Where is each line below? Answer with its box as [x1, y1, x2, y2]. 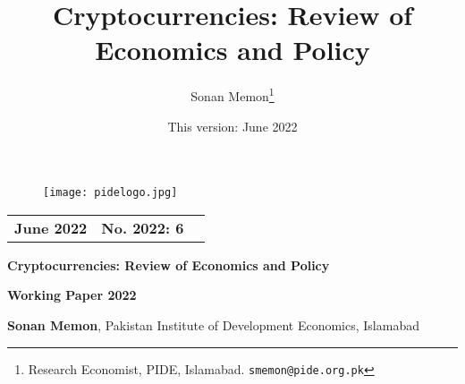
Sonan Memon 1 [190, 84, 275, 105]
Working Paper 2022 [7, 286, 137, 304]
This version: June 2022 [167, 116, 298, 135]
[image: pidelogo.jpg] [43, 186, 178, 200]
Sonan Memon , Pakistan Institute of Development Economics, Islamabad [7, 316, 419, 334]
